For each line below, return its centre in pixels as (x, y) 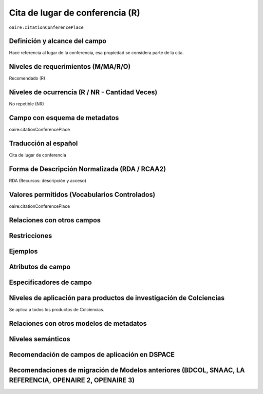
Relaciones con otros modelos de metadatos (78, 324)
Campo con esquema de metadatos (64, 118)
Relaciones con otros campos (55, 220)
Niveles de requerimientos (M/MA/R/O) (70, 67)
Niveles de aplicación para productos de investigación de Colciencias (117, 298)
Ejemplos (23, 251)
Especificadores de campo (50, 282)
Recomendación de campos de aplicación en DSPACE (92, 354)
